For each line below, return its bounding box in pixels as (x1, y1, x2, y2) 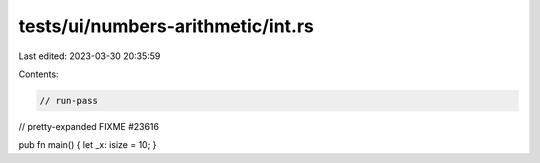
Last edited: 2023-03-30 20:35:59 (18, 50, 161, 62)
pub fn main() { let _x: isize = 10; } (18, 139, 157, 151)
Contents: (18, 68, 59, 80)
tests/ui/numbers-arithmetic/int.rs (18, 15, 315, 37)
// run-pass (39, 95, 99, 106)
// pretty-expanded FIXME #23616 (18, 120, 160, 132)
